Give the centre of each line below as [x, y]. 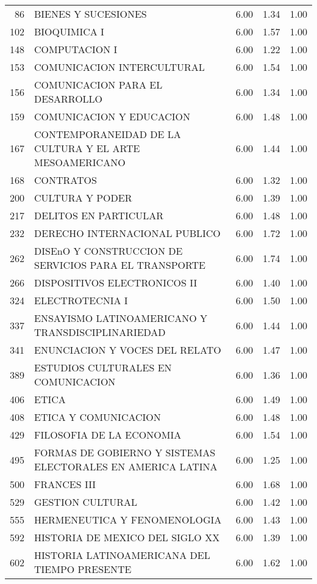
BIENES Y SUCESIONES [91, 14]
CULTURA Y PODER [83, 198]
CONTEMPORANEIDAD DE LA [108, 134]
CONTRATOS [66, 180]
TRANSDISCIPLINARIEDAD [100, 332]
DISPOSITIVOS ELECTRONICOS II [116, 283]
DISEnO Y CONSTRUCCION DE [109, 251]
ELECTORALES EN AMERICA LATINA [126, 466]
